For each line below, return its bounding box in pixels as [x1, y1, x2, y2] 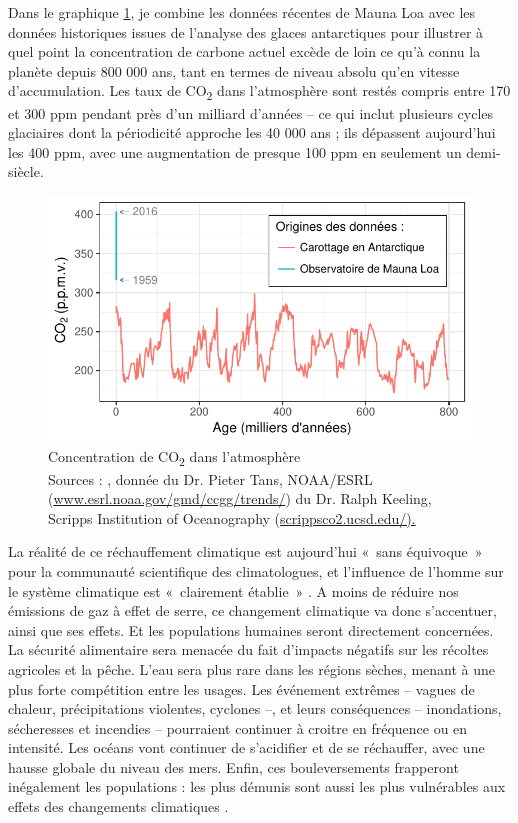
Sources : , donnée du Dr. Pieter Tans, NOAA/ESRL [48, 468, 373, 489]
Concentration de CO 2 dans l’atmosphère [48, 446, 301, 470]
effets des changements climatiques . [8, 796, 229, 817]
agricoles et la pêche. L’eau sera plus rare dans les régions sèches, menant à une [8, 658, 496, 679]
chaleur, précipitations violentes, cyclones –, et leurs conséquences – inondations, [8, 698, 502, 719]
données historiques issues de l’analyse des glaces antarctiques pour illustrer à [8, 21, 484, 42]
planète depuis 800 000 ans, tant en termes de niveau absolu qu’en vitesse [8, 60, 460, 81]
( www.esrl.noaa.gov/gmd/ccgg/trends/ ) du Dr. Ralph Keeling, [48, 488, 432, 509]
